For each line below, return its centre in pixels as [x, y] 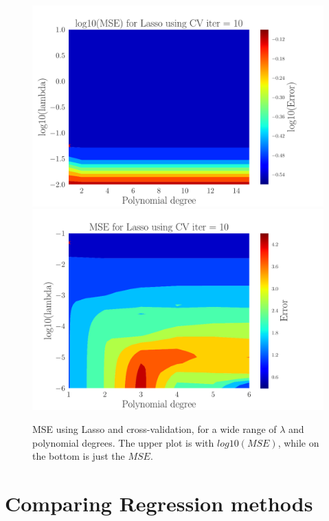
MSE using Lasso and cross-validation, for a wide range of [155, 429]
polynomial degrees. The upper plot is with [123, 442]
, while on [298, 442]
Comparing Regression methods [159, 503]
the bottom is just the [79, 456]
